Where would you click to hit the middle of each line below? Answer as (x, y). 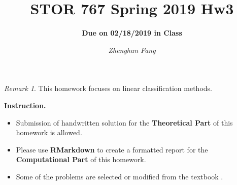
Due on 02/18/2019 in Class (132, 33)
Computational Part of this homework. (81, 159)
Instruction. (25, 105)
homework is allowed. (49, 132)
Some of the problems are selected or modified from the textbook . (120, 176)
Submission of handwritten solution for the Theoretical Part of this (124, 122)
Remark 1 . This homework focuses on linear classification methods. (108, 88)
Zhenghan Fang (132, 50)
